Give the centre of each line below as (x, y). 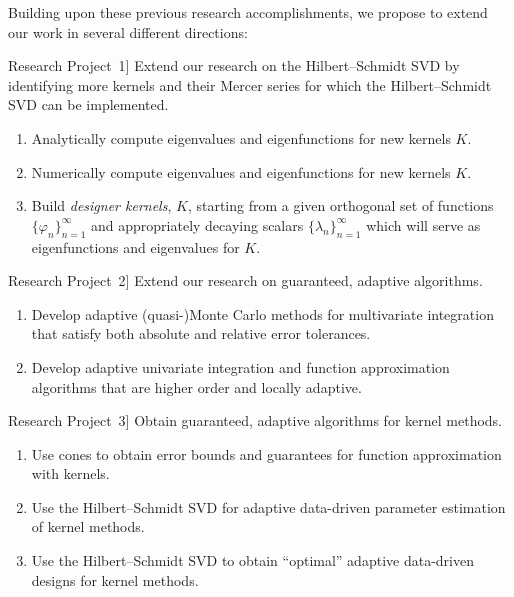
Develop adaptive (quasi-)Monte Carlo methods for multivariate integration (262, 313)
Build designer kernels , (101, 205)
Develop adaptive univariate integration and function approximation (240, 366)
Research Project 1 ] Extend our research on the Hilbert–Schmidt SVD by (234, 65)
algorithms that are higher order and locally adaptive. (196, 386)
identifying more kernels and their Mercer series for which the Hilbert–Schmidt (250, 84)
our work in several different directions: (128, 31)
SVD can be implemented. (88, 104)
